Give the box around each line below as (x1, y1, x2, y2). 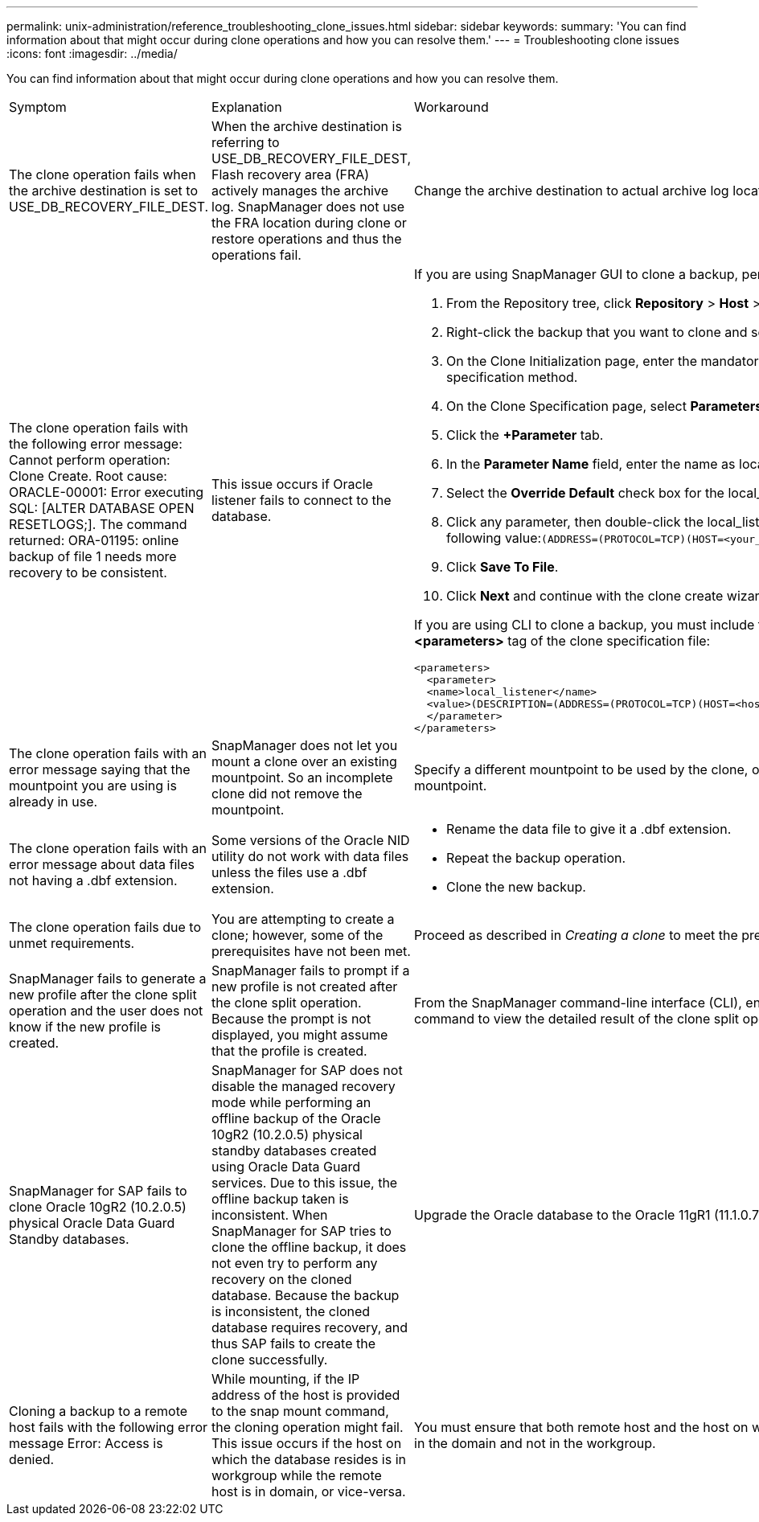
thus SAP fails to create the (211, 1335, 375, 1352)
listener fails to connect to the (211, 492, 392, 508)
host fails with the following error (9, 1419, 208, 1435)
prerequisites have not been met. (211, 943, 411, 959)
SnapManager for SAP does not (211, 1062, 403, 1078)
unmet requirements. (9, 935, 135, 951)
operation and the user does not (9, 1003, 203, 1019)
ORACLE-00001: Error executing (9, 484, 204, 500)
